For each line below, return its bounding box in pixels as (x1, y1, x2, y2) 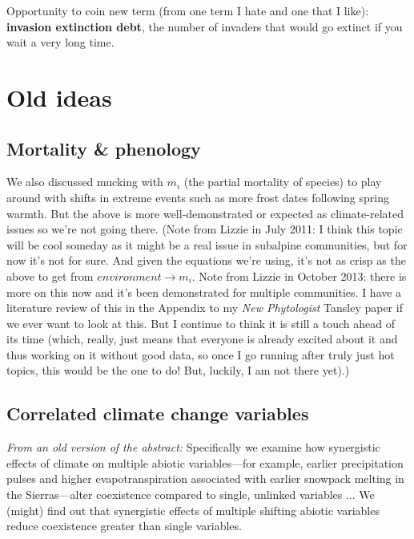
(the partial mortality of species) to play (183, 173, 382, 190)
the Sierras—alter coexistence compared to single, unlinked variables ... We (6, 486, 375, 503)
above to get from (6, 267, 94, 284)
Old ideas (6, 80, 112, 113)
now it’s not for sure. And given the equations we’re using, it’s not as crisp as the (6, 252, 406, 269)
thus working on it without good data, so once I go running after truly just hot (6, 346, 395, 363)
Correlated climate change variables (6, 401, 309, 426)
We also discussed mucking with (6, 173, 163, 190)
